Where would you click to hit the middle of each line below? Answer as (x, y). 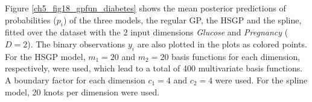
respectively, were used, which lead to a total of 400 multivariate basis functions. (154, 68)
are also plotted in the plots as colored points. (222, 43)
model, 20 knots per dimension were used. (82, 91)
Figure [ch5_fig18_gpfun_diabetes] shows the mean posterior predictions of (145, 8)
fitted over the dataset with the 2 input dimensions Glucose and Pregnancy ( (147, 32)
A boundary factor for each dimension (75, 79)
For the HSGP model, (45, 56)
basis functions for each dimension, (236, 56)
